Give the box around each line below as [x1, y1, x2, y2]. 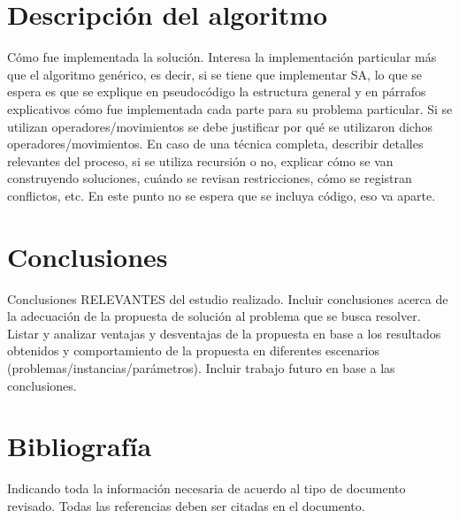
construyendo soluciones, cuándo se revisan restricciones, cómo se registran [7, 169, 412, 187]
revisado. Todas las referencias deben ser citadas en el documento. [7, 496, 365, 514]
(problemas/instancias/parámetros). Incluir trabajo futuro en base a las [7, 358, 395, 377]
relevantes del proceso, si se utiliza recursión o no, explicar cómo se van [7, 151, 394, 170]
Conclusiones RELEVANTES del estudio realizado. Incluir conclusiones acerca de [7, 289, 448, 308]
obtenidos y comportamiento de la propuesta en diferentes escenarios [7, 341, 379, 360]
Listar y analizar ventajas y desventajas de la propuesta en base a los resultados [7, 324, 441, 342]
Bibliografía [7, 428, 152, 464]
